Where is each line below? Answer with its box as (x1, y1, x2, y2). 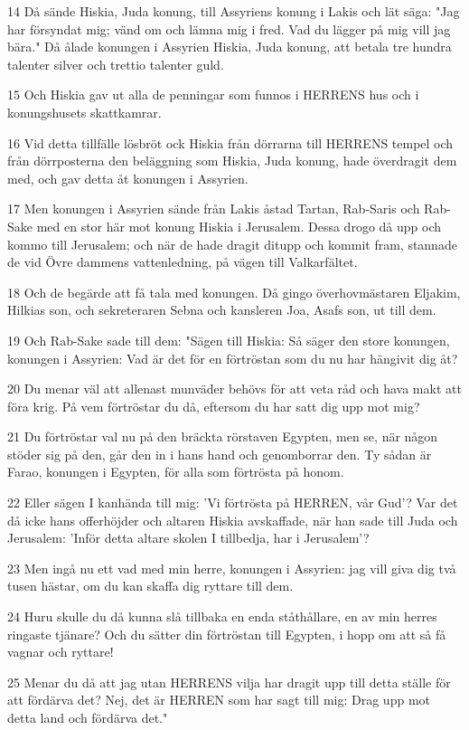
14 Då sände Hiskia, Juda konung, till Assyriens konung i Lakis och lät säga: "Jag (7, 2, 460, 20)
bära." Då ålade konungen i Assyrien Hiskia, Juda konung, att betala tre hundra (7, 37, 452, 56)
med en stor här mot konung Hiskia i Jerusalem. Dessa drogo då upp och (36, 216, 442, 235)
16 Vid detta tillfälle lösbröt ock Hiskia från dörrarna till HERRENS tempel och (7, 133, 454, 152)
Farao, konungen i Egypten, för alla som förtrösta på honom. (7, 462, 344, 481)
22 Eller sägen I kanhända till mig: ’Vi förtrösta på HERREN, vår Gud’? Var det (7, 493, 458, 512)
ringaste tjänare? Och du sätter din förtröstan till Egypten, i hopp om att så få (7, 624, 446, 643)
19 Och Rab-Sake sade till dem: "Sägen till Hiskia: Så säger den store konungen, (7, 330, 450, 349)
